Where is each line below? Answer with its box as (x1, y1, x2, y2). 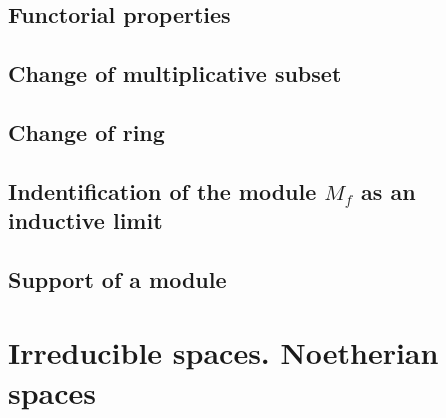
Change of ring (8, 116, 165, 147)
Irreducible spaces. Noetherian (8, 332, 439, 373)
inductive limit (8, 205, 163, 236)
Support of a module (8, 263, 227, 294)
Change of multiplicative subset (8, 58, 342, 89)
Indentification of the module (8, 175, 317, 206)
